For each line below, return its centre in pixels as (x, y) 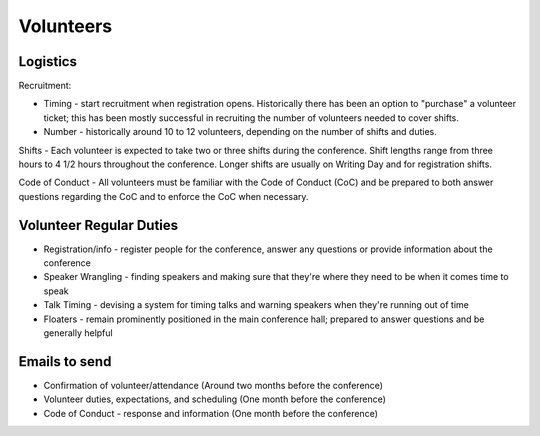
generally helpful (78, 333)
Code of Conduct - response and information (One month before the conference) (211, 413)
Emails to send (65, 361)
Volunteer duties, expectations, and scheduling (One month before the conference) (215, 399)
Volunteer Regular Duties (98, 225)
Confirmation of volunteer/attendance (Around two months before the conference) (213, 385)
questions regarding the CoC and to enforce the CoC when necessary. (163, 196)
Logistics (47, 61)
